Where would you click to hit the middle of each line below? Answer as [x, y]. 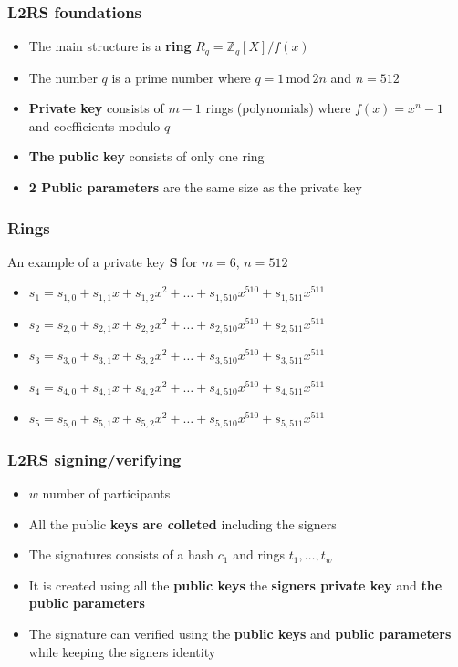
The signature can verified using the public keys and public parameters [240, 633]
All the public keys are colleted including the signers [182, 523]
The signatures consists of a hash [121, 554]
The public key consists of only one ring [146, 156]
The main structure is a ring [110, 46]
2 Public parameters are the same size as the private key [195, 187]
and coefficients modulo [94, 125]
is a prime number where [181, 77]
